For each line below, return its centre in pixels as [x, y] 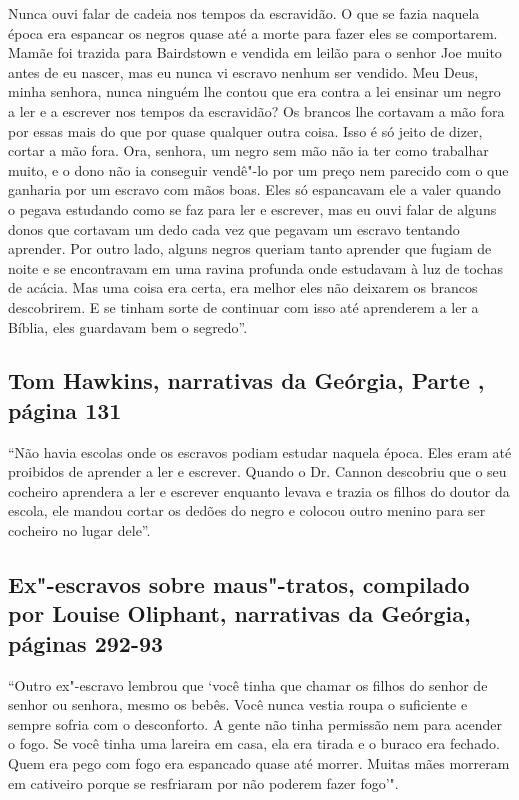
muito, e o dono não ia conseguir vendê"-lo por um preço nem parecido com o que [258, 169]
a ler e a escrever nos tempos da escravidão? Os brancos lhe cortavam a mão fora [256, 110]
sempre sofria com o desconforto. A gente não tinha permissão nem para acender [255, 723]
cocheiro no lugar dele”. [79, 530]
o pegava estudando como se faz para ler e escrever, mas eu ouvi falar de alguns [252, 208]
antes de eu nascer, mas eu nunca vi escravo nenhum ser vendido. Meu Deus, [243, 71]
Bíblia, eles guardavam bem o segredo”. [128, 326]
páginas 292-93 [86, 642]
